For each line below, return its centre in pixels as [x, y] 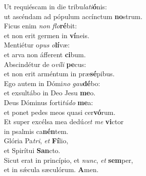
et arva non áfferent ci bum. [45, 54]
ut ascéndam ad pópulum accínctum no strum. [73, 16]
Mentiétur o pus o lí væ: [37, 45]
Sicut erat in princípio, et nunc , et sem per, [69, 160]
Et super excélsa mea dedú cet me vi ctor [64, 121]
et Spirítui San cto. [32, 150]
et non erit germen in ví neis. [47, 35]
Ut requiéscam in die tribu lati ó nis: [55, 6]
